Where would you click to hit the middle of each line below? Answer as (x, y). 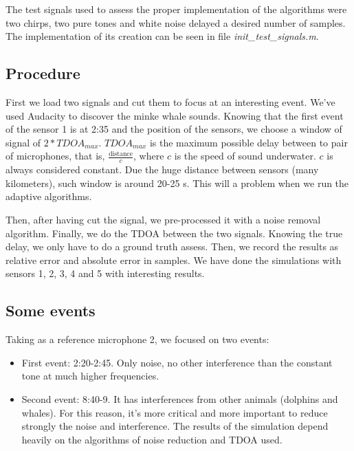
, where (149, 156)
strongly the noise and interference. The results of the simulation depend (175, 426)
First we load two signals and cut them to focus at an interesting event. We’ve (170, 101)
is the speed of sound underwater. (245, 156)
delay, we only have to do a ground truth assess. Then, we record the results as (172, 246)
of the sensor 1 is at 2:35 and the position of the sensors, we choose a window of (174, 129)
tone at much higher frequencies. (90, 376)
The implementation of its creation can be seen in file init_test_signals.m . (162, 36)
